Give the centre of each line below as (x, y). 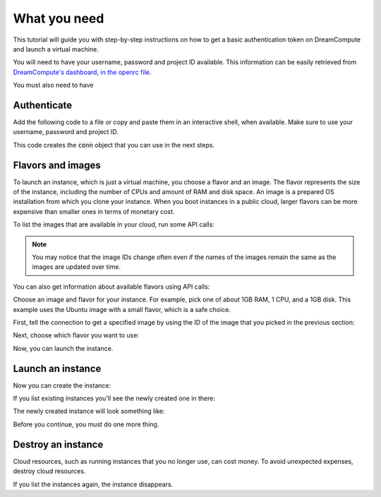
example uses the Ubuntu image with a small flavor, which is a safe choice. (122, 309)
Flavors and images (57, 165)
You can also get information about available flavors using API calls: (111, 287)
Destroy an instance (58, 444)
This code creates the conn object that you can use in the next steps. (114, 145)
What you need (59, 18)
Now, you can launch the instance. (63, 348)
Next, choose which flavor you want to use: (76, 335)
